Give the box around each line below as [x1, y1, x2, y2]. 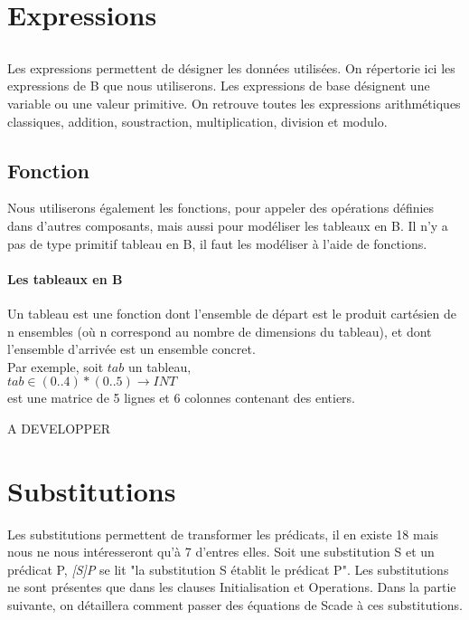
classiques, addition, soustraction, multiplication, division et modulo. [7, 111, 388, 130]
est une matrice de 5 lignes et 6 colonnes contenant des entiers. [7, 388, 355, 407]
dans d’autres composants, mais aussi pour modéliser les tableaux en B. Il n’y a [7, 215, 448, 234]
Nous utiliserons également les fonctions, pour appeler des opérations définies [7, 198, 435, 217]
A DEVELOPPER [7, 418, 110, 437]
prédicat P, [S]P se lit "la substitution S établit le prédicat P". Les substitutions [7, 559, 449, 578]
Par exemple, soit [7, 357, 104, 376]
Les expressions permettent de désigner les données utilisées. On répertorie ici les [7, 58, 455, 77]
